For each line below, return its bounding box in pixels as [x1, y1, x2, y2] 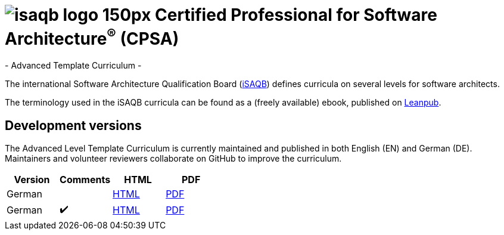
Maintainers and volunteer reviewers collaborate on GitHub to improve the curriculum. [5, 153, 342, 163]
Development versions [5, 117, 142, 133]
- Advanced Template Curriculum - [5, 60, 142, 71]
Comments [60, 173, 111, 185]
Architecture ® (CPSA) [5, 25, 179, 50]
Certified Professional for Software [155, 5, 437, 25]
